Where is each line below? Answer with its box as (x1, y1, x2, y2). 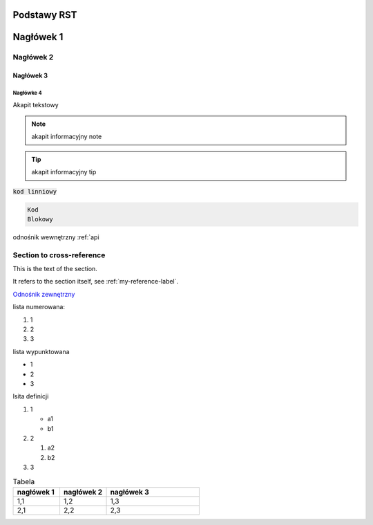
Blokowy (27, 215, 53, 223)
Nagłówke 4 (12, 89, 42, 96)
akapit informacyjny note (31, 132, 102, 141)
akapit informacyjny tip (31, 168, 97, 176)
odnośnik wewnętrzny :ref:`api (12, 232, 99, 241)
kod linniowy (12, 187, 57, 195)
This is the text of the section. (12, 265, 98, 273)
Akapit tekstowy (12, 100, 59, 109)
